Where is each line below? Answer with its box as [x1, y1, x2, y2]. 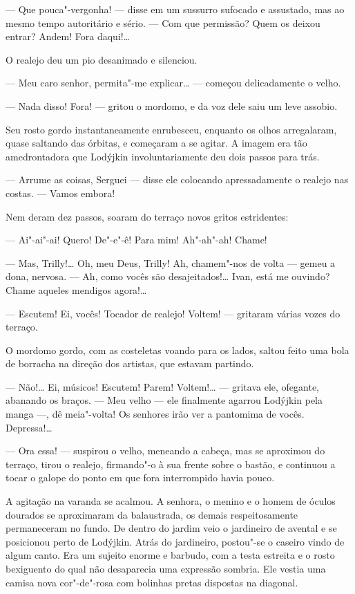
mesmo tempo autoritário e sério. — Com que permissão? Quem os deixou [6, 15, 320, 30]
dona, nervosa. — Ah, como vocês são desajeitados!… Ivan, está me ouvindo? [6, 269, 330, 284]
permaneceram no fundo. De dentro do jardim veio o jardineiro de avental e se [6, 521, 337, 535]
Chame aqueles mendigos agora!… [6, 282, 147, 297]
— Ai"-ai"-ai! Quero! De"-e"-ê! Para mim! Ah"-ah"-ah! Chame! [6, 232, 267, 247]
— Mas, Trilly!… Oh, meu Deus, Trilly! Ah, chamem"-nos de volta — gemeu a [6, 255, 336, 270]
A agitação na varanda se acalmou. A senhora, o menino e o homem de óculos [6, 494, 336, 508]
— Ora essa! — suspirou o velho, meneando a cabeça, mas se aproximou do [6, 443, 325, 458]
